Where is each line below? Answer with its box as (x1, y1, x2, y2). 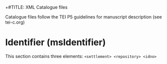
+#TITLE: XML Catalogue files (5, 4, 68, 10)
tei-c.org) (5, 19, 25, 25)
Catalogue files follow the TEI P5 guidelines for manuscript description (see (5, 14, 162, 19)
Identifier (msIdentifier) (5, 37, 106, 48)
